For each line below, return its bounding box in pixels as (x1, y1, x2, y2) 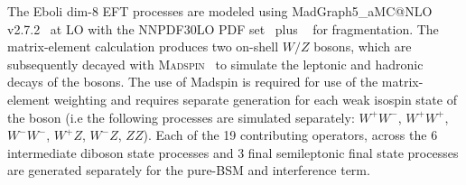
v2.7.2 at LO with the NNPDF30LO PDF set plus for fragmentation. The (7, 19, 439, 38)
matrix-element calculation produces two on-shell (7, 37, 279, 56)
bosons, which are (313, 37, 412, 56)
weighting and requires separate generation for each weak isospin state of (53, 89, 457, 108)
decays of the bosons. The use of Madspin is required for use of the (7, 72, 378, 91)
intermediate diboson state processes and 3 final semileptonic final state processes (7, 143, 459, 162)
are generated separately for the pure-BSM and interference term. (7, 161, 370, 180)
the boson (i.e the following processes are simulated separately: (7, 107, 355, 126)
